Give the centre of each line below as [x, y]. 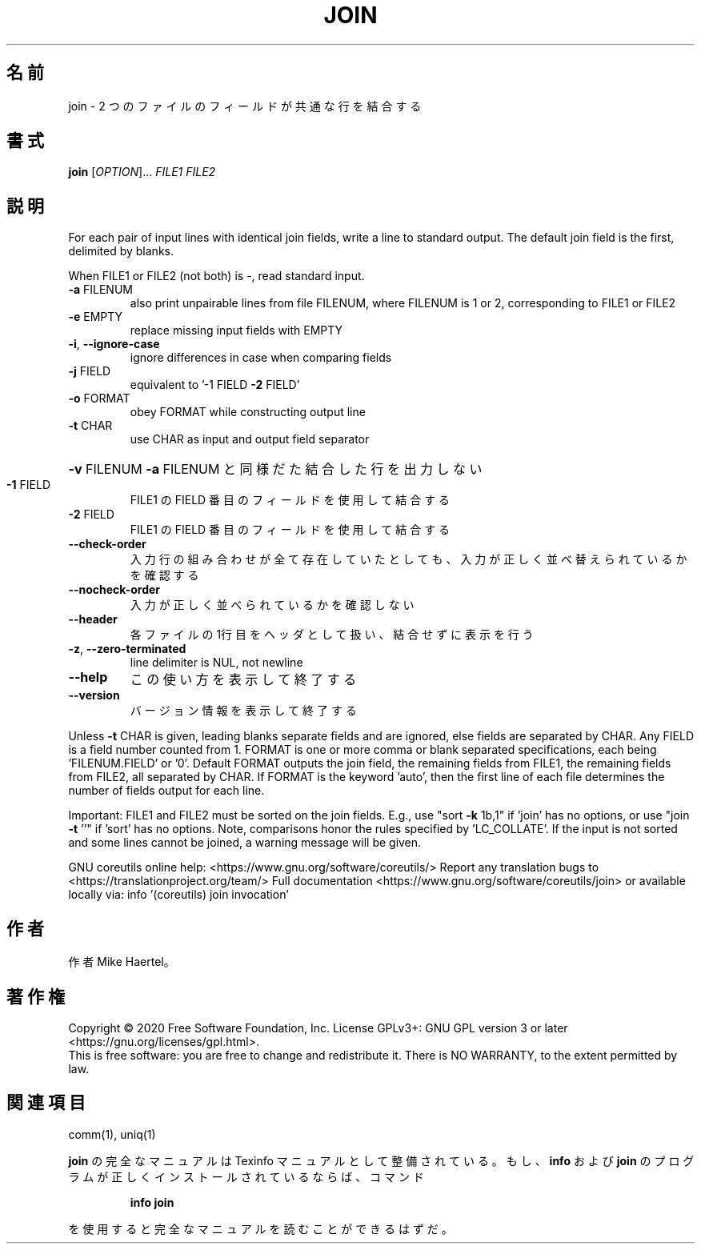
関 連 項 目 [46, 1103]
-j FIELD [90, 371]
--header [93, 619]
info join [152, 1202]
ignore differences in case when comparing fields [261, 358]
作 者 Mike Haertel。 [122, 962]
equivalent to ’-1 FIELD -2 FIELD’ [215, 385]
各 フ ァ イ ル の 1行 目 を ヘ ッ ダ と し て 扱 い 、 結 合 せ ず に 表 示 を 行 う [332, 635]
